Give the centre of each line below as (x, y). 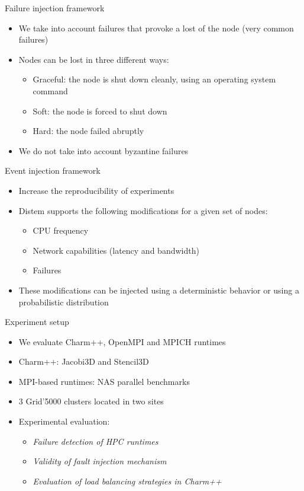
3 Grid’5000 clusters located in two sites (91, 401)
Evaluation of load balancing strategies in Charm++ (127, 481)
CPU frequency (61, 230)
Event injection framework (53, 170)
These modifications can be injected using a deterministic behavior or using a (159, 290)
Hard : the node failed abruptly (88, 131)
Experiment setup (37, 322)
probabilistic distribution (64, 302)
